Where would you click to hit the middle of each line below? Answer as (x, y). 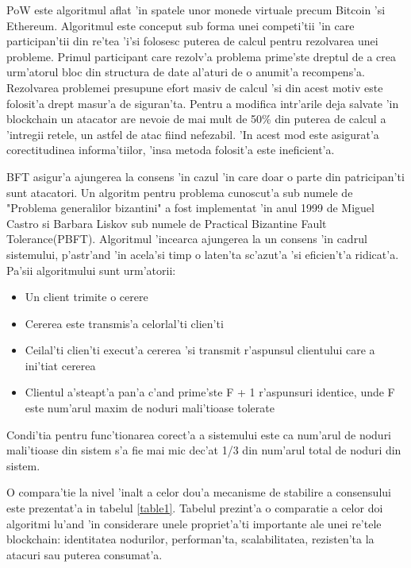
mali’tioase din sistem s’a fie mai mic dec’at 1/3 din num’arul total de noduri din (204, 450)
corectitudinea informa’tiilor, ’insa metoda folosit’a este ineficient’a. (171, 150)
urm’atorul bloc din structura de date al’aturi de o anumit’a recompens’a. (186, 72)
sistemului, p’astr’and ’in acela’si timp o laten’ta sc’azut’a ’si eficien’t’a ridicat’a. (203, 254)
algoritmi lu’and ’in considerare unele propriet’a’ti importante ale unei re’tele (194, 523)
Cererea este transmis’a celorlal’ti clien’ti (124, 323)
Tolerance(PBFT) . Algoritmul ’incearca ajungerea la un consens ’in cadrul (187, 239)
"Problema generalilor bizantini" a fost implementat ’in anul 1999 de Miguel (190, 208)
